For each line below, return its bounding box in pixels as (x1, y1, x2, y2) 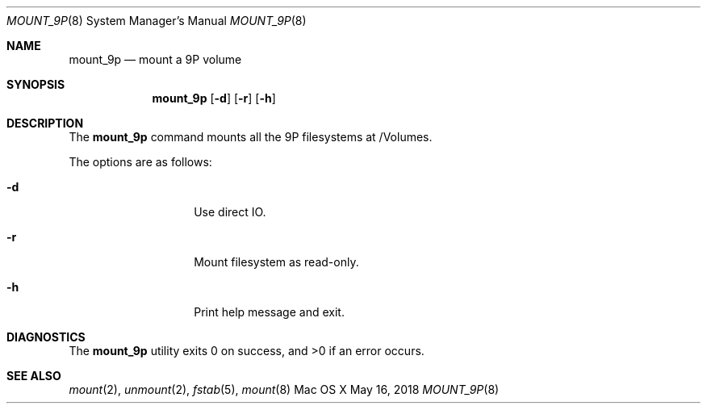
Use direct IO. (194, 205, 266, 219)
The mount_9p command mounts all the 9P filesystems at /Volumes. (69, 130, 433, 144)
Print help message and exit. (194, 305, 345, 319)
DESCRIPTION (6, 116, 84, 130)
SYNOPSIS (6, 77, 65, 91)
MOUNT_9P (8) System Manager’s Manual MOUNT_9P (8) (6, 14, 307, 27)
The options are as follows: (69, 155, 212, 169)
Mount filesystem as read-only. (194, 255, 359, 269)
